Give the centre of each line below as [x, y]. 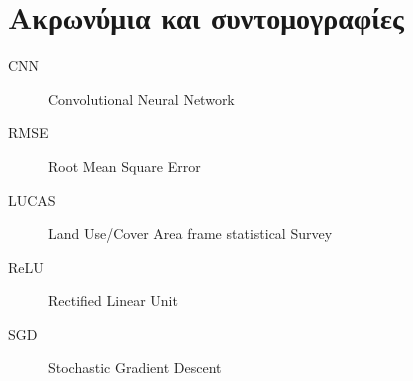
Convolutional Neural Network [141, 98]
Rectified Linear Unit [113, 300]
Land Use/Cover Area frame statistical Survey [190, 233]
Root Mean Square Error [124, 165]
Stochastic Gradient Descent [135, 367]
